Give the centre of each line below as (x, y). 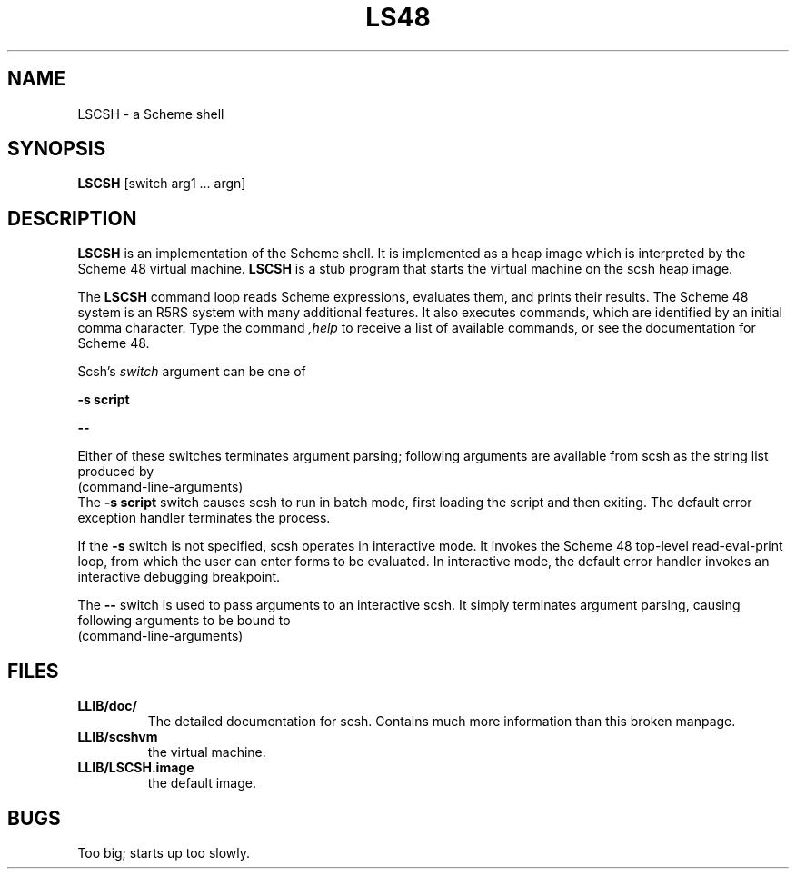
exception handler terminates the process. (204, 518)
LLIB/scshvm (118, 737)
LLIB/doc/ (107, 706)
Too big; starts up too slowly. (164, 852)
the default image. (202, 783)
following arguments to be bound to (184, 621)
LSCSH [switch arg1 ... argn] (162, 184)
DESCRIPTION (72, 218)
